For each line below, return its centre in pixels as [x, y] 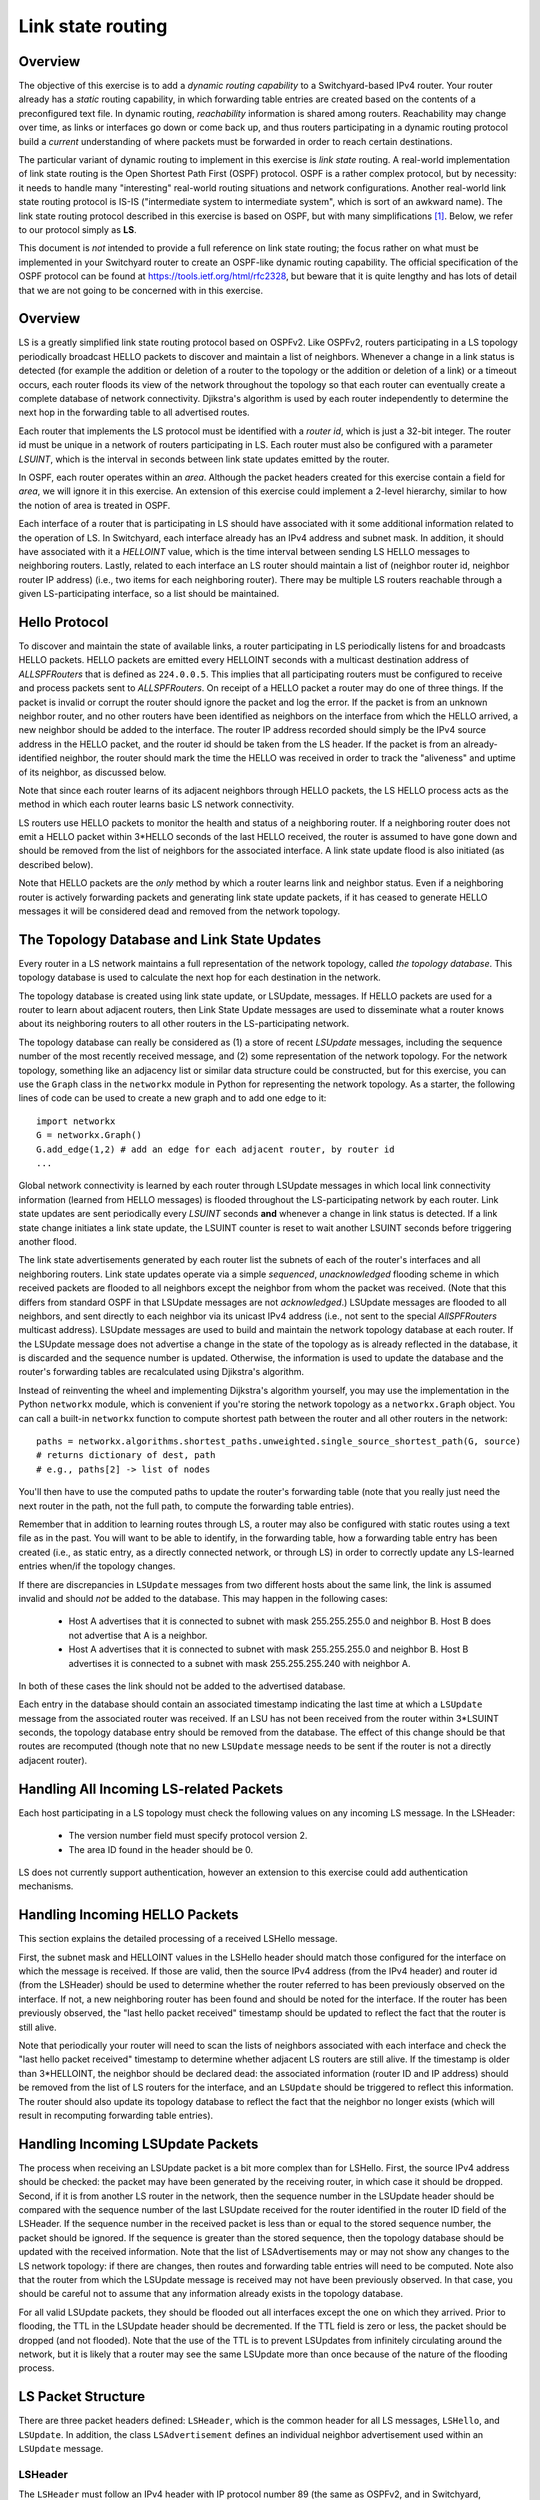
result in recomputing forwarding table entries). [116, 2115]
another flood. [47, 1241]
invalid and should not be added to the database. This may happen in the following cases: [203, 1598]
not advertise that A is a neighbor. [138, 1635]
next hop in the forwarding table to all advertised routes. [134, 412]
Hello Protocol [63, 621]
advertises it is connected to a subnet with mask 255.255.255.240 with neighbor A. [239, 1663]
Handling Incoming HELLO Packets [128, 1915]
